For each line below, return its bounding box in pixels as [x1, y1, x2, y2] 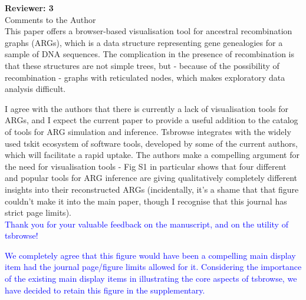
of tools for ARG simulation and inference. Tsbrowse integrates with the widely [5, 125, 291, 137]
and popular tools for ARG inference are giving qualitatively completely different [5, 172, 298, 184]
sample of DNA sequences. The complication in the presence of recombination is [5, 48, 294, 60]
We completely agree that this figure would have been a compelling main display [5, 249, 296, 261]
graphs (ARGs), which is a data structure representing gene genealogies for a [5, 36, 283, 48]
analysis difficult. [5, 83, 66, 95]
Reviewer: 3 [5, 2, 54, 14]
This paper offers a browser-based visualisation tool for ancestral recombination [5, 25, 292, 37]
